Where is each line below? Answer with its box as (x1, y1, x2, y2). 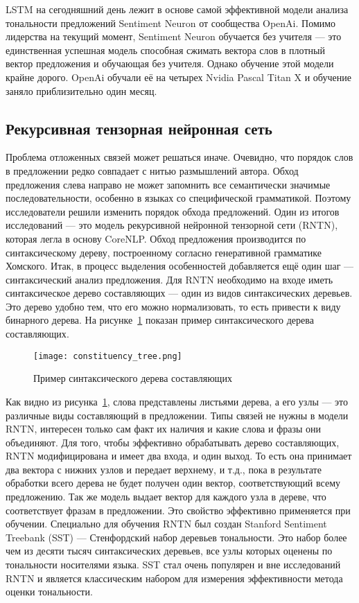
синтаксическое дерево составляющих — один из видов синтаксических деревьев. (6, 286, 353, 300)
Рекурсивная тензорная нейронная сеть (6, 117, 272, 139)
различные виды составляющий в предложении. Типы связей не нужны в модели (6, 408, 349, 422)
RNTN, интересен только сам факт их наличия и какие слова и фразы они (6, 421, 322, 436)
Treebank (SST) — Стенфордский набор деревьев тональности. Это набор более (6, 530, 347, 544)
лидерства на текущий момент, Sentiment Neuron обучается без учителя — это (6, 29, 342, 44)
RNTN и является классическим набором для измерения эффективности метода (6, 570, 343, 585)
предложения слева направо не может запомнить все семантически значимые (6, 177, 331, 191)
